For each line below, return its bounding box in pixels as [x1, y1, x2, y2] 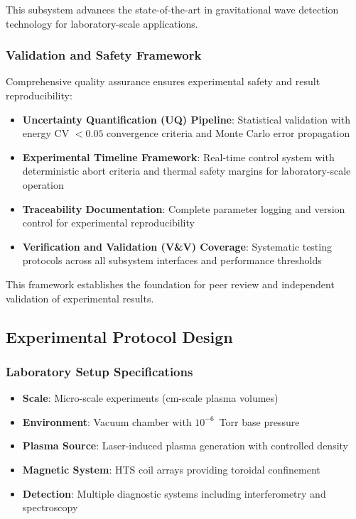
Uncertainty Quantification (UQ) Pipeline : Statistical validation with [22, 111, 350, 126]
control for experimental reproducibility [22, 215, 195, 230]
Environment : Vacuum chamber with [22, 414, 192, 429]
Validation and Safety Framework [6, 46, 202, 64]
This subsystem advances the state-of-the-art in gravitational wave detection [6, 2, 339, 16]
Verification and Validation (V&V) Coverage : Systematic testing [22, 239, 332, 253]
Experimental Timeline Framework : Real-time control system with [22, 149, 335, 164]
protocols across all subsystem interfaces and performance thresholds [22, 253, 322, 268]
